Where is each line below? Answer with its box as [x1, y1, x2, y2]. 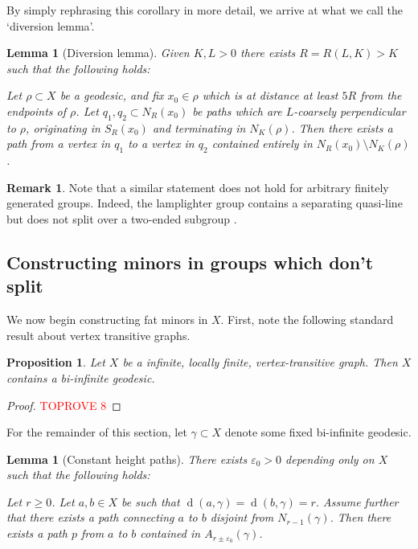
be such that [121, 493, 180, 510]
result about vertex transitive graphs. [6, 326, 191, 343]
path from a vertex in [6, 135, 111, 152]
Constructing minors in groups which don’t [6, 249, 374, 274]
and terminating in [152, 119, 246, 136]
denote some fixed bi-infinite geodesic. [224, 424, 412, 440]
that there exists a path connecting [6, 509, 174, 526]
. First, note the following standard [220, 311, 394, 328]
